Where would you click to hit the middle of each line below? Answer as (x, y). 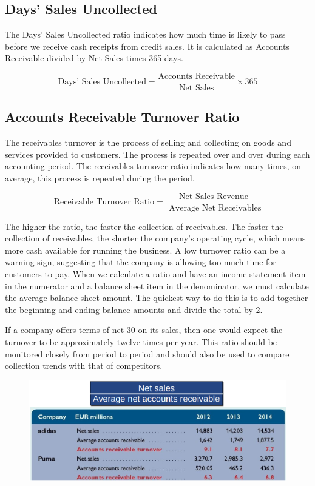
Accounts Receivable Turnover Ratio (122, 117)
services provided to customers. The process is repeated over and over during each (157, 154)
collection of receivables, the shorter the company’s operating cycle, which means (155, 238)
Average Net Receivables (215, 208)
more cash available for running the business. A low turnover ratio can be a (145, 250)
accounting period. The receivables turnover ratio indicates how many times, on (153, 166)
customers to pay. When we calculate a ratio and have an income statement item (155, 274)
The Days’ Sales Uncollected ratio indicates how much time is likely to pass (145, 34)
